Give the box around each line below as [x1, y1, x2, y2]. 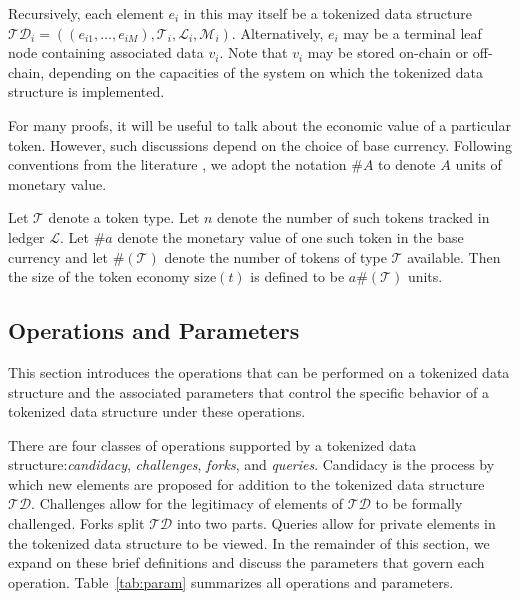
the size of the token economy [8, 266, 190, 287]
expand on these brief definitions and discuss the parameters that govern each [8, 552, 485, 573]
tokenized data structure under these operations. [8, 401, 306, 422]
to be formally [375, 493, 463, 514]
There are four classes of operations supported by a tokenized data [8, 434, 417, 455]
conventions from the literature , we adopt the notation [8, 154, 347, 175]
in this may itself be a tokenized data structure [183, 3, 472, 23]
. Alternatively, [231, 22, 324, 43]
